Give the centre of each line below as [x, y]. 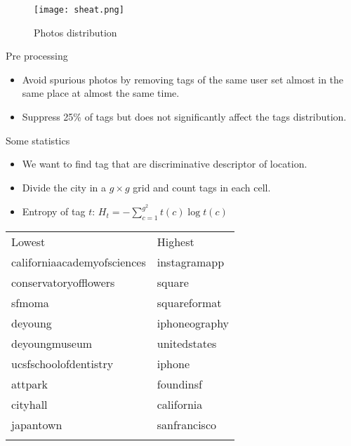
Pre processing [37, 56]
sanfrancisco [186, 425]
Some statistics [38, 140]
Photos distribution [75, 32]
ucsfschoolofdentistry [62, 364]
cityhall [29, 405]
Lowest [28, 242]
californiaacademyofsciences [79, 262]
